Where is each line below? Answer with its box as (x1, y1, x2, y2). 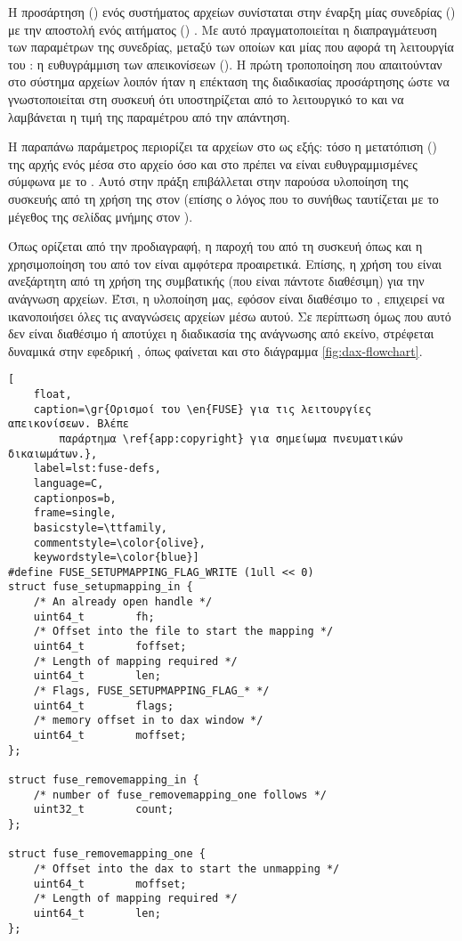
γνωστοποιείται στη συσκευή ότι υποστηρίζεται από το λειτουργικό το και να (8, 89, 404, 108)
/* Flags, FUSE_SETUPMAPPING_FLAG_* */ (33, 685, 270, 698)
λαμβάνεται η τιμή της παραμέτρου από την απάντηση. (8, 107, 290, 126)
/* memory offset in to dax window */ (33, 714, 263, 727)
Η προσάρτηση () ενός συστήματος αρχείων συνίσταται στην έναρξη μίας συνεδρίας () (8, 3, 456, 20)
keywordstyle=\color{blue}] (33, 551, 199, 564)
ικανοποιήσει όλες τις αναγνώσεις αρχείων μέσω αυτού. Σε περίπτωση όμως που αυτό (8, 306, 451, 325)
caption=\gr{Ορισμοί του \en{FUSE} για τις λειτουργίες (33, 402, 372, 416)
